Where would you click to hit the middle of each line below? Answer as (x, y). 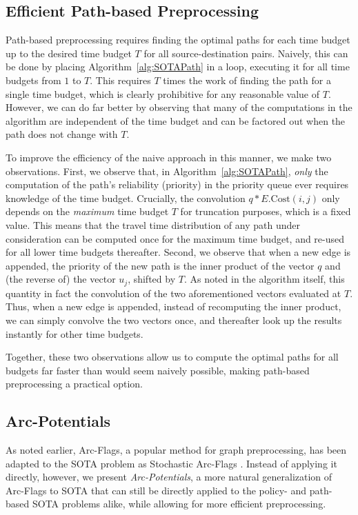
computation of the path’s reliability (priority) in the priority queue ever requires (177, 184)
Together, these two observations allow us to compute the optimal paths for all (172, 357)
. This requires (120, 80)
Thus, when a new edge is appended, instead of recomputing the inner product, (173, 306)
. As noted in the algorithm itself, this (264, 279)
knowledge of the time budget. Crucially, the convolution (126, 198)
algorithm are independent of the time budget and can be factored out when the (176, 120)
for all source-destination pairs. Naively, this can (246, 53)
